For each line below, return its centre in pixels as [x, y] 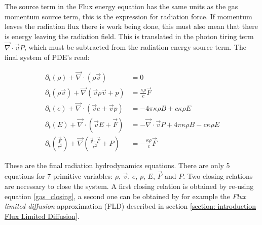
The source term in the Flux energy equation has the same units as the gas [121, 6]
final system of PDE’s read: [47, 57]
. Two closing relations [218, 176]
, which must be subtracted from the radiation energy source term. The [135, 47]
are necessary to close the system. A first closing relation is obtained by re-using [129, 186]
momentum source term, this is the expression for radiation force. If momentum [128, 16]
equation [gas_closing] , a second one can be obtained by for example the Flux [125, 196]
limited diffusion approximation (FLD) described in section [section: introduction [130, 206]
